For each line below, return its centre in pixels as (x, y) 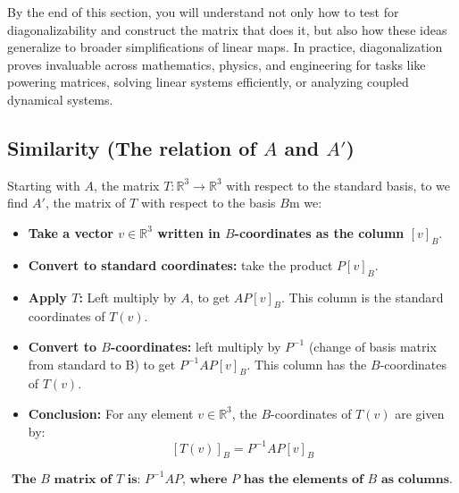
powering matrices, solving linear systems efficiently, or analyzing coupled (208, 82)
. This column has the (307, 364)
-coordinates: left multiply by (196, 346)
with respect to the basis (208, 203)
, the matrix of (85, 203)
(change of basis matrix (372, 346)
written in (189, 232)
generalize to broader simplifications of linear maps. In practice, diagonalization (225, 47)
